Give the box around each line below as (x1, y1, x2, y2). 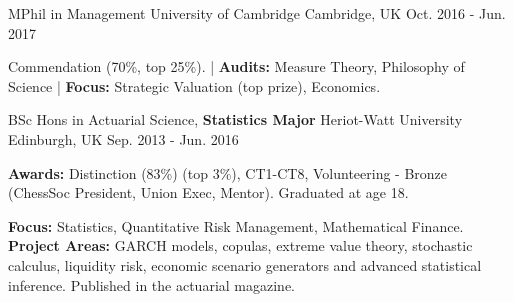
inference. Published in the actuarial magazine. (8, 274, 295, 295)
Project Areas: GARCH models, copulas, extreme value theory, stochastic (8, 235, 473, 256)
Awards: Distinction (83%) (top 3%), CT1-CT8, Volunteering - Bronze (8, 162, 448, 183)
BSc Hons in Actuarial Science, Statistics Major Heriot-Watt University (8, 109, 463, 130)
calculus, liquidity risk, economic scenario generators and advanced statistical (8, 254, 482, 275)
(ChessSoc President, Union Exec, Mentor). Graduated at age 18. (8, 182, 409, 203)
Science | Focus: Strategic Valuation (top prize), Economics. (8, 75, 381, 96)
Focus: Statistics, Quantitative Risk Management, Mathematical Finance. (8, 215, 464, 236)
